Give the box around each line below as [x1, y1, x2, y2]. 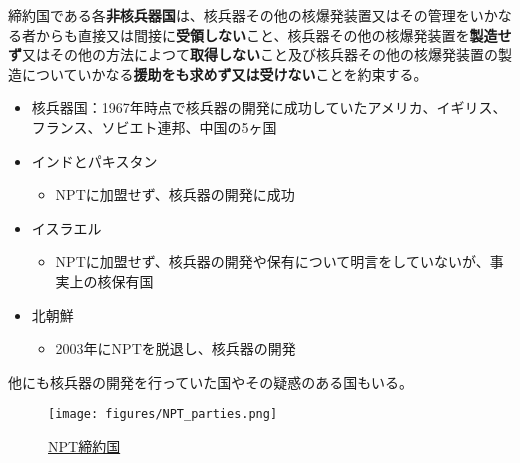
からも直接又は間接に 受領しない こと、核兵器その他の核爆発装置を [35, 24, 470, 45]
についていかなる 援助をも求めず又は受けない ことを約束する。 [21, 63, 428, 84]
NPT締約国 [48, 435, 121, 456]
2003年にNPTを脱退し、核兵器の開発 [55, 338, 296, 359]
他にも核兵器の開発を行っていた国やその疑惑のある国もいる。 [8, 371, 414, 392]
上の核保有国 [69, 270, 154, 291]
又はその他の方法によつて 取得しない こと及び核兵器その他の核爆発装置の [22, 44, 498, 65]
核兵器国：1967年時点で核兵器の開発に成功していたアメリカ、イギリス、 [31, 97, 507, 118]
